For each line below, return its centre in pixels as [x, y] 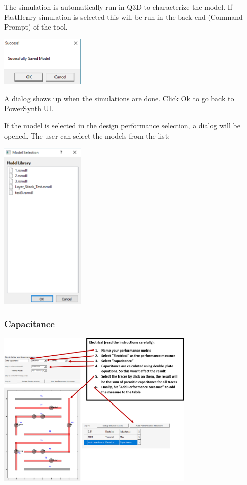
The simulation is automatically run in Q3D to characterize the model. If [118, 7]
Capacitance [30, 324]
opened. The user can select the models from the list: [87, 135]
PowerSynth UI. [29, 108]
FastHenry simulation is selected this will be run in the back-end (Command [123, 17]
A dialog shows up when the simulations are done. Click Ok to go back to [119, 98]
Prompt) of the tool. [36, 27]
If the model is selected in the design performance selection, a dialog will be [122, 125]
